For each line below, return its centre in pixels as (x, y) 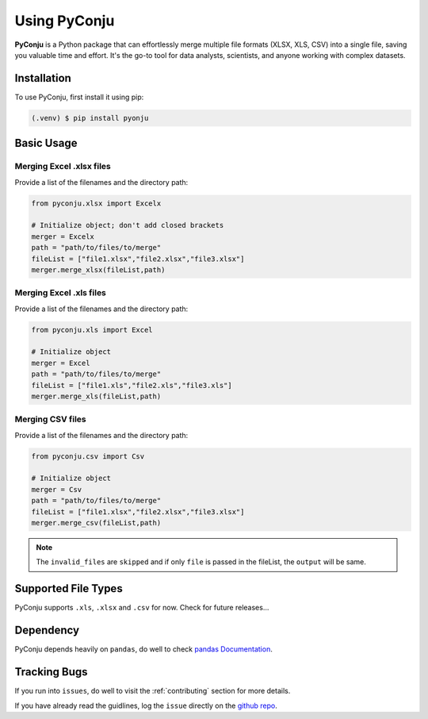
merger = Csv (57, 489)
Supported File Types (69, 588)
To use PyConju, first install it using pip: (79, 97)
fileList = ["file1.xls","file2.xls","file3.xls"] (132, 385)
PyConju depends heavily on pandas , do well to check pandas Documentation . (143, 649)
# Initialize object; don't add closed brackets (128, 225)
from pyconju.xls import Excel (92, 330)
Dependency (47, 631)
